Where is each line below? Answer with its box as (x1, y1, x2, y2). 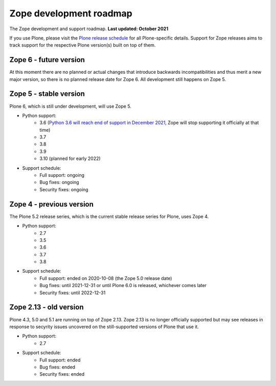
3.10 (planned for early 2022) (39, 155, 101, 161)
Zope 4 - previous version (9, 200, 94, 209)
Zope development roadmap (9, 8, 133, 19)
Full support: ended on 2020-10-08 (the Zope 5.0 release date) (39, 275, 172, 281)
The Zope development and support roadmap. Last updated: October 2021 (9, 26, 169, 32)
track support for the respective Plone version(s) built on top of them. (9, 42, 156, 48)
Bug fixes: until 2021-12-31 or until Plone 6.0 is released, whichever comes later (39, 282, 207, 289)
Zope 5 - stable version (9, 90, 85, 98)
